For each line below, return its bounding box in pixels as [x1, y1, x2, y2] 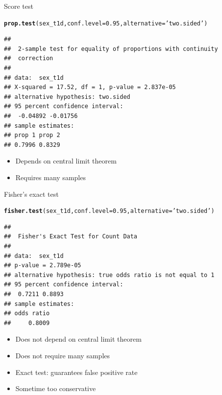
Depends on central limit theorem [15, 156, 117, 166]
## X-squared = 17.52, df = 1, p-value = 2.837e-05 [4, 84, 176, 91]
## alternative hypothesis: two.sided [4, 93, 130, 100]
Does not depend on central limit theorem [15, 334, 142, 344]
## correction [4, 55, 53, 62]
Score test [4, 1, 33, 11]
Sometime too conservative [15, 383, 96, 394]
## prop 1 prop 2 [4, 132, 60, 139]
